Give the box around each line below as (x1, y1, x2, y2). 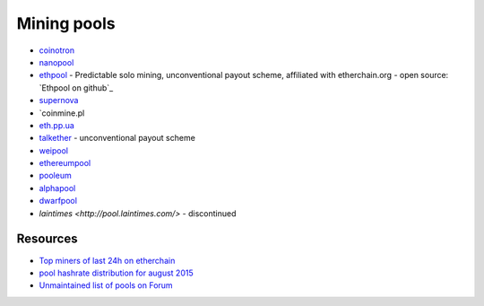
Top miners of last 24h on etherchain (39, 255, 176, 266)
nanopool (39, 57, 74, 67)
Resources (16, 232, 78, 247)
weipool (39, 144, 69, 156)
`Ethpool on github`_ (39, 82, 114, 93)
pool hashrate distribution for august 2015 (39, 267, 194, 278)
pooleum (39, 170, 72, 181)
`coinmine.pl (39, 108, 85, 118)
